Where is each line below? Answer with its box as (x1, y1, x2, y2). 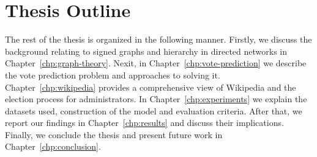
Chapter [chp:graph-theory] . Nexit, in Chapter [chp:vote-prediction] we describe (5, 57, 307, 69)
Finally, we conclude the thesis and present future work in (5, 128, 223, 141)
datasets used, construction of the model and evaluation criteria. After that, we (5, 104, 302, 117)
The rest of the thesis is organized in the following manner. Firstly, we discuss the (5, 33, 312, 46)
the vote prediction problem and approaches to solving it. (5, 68, 220, 81)
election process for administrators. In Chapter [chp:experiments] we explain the (5, 92, 307, 105)
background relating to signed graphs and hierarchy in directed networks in (5, 44, 287, 57)
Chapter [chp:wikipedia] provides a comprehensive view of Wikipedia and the (5, 80, 296, 93)
